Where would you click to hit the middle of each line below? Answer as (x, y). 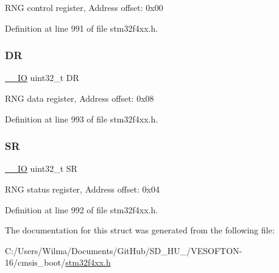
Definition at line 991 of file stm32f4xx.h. (82, 28)
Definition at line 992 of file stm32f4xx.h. (82, 209)
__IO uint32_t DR (42, 78)
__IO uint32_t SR (41, 168)
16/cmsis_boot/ (35, 262)
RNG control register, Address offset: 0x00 (84, 7)
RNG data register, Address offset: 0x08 (79, 98)
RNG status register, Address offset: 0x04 (83, 189)
